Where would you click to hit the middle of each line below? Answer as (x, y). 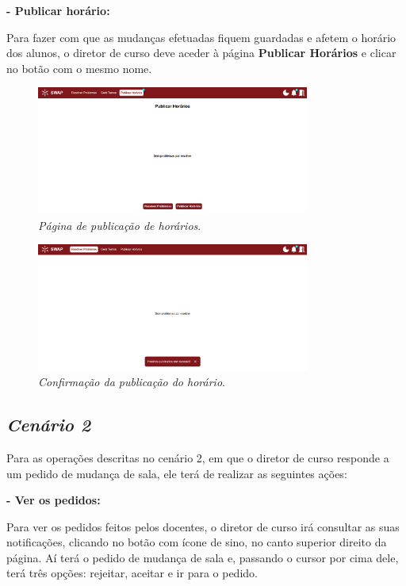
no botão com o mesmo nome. (79, 68)
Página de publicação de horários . (120, 225)
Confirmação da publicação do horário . (132, 382)
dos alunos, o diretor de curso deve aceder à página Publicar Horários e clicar (201, 53)
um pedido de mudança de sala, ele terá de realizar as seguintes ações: (177, 473)
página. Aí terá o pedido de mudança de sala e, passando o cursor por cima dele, (203, 557)
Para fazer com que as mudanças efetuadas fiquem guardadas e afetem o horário (201, 37)
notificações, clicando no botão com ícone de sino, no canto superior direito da (197, 542)
